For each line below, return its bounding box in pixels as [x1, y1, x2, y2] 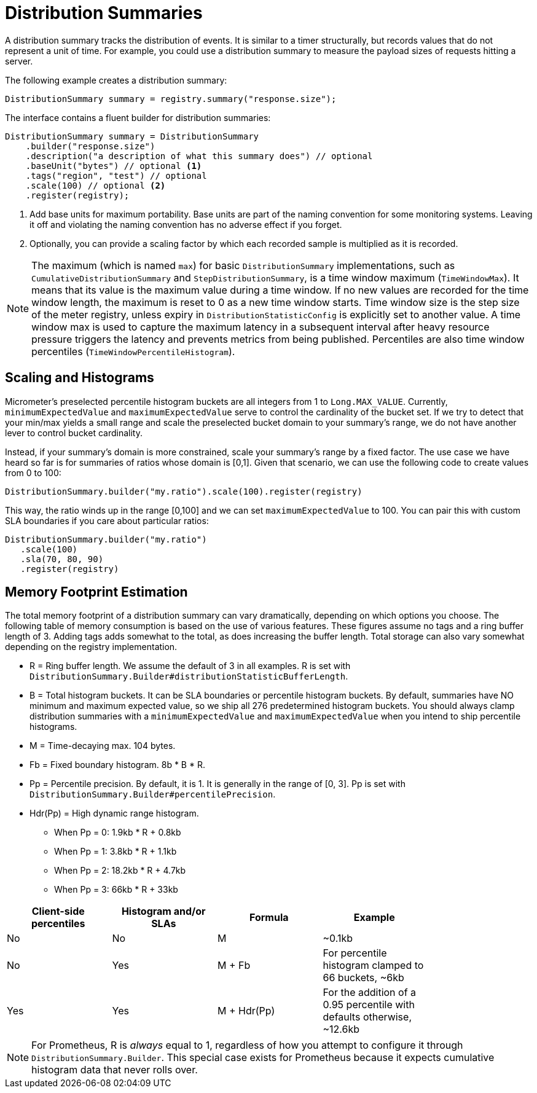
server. [5, 55, 33, 66]
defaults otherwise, [323, 1011, 412, 1024]
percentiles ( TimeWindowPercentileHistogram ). [31, 345, 235, 358]
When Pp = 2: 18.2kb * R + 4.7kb [54, 865, 186, 876]
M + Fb [218, 959, 251, 972]
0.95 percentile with [323, 998, 415, 1011]
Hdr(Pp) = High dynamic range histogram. [29, 808, 199, 819]
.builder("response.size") [25, 141, 155, 151]
